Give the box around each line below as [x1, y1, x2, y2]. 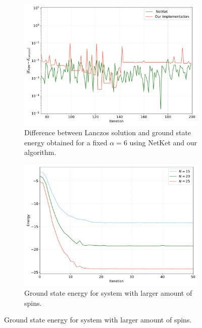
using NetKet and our [129, 137, 197, 147]
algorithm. [24, 147, 57, 157]
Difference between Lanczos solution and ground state [24, 127, 191, 138]
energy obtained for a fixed [24, 137, 108, 147]
